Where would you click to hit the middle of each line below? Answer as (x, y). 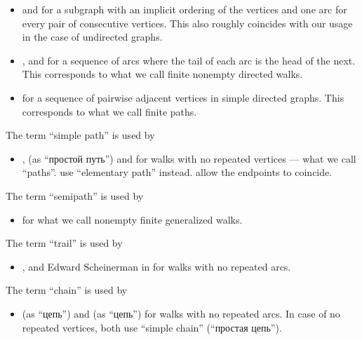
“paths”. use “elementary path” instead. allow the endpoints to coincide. (177, 172)
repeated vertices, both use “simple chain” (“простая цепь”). (152, 327)
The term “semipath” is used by (75, 195)
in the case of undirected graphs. (92, 37)
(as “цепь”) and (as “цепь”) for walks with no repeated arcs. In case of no (181, 313)
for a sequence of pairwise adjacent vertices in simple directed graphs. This (183, 97)
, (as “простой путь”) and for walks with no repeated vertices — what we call (189, 158)
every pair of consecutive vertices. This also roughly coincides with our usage (187, 23)
